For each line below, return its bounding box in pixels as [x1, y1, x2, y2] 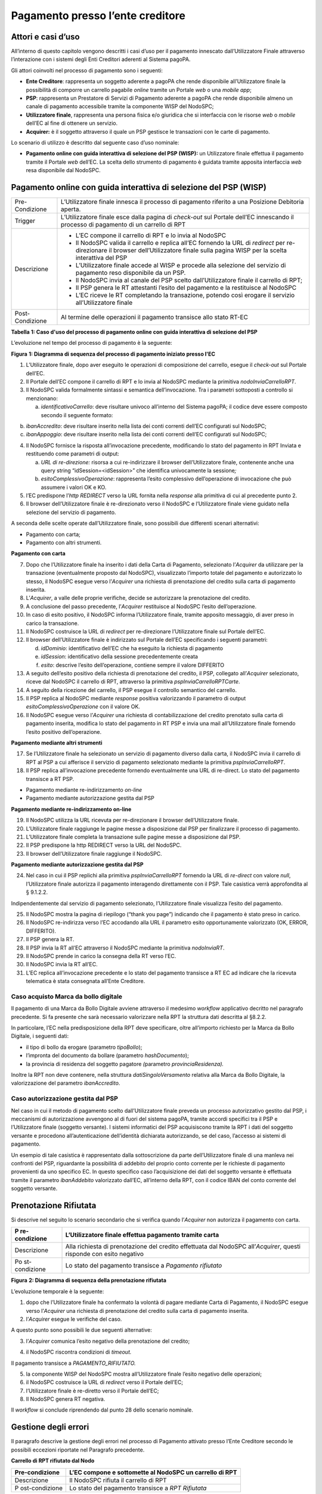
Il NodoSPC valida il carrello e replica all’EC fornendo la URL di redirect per [75, 239, 286, 247]
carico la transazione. [26, 619, 79, 627]
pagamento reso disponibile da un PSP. [75, 269, 186, 277]
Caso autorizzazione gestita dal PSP [11, 1094, 119, 1103]
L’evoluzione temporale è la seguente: [11, 1288, 104, 1295]
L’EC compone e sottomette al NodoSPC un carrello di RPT [69, 1468, 237, 1476]
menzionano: [26, 394, 58, 402]
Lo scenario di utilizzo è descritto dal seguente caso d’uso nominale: [11, 139, 179, 146]
